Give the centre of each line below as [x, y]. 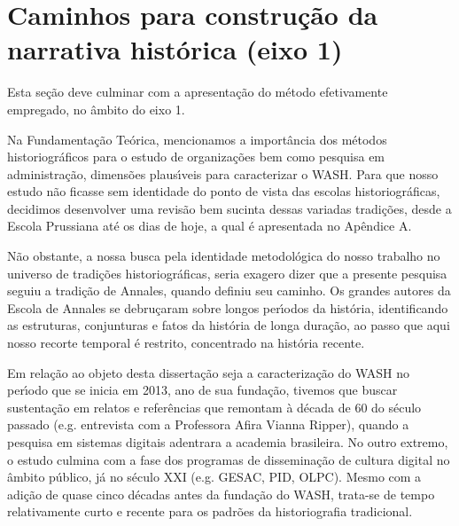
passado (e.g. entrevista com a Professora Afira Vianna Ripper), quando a [208, 424]
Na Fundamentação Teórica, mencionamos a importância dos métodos [197, 139]
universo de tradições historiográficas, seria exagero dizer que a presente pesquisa [227, 273]
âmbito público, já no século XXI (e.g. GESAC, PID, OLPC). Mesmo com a [214, 477]
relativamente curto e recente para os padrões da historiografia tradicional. [210, 511]
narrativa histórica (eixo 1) [175, 49]
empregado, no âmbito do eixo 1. [96, 109]
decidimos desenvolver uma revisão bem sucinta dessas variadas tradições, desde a [229, 208]
